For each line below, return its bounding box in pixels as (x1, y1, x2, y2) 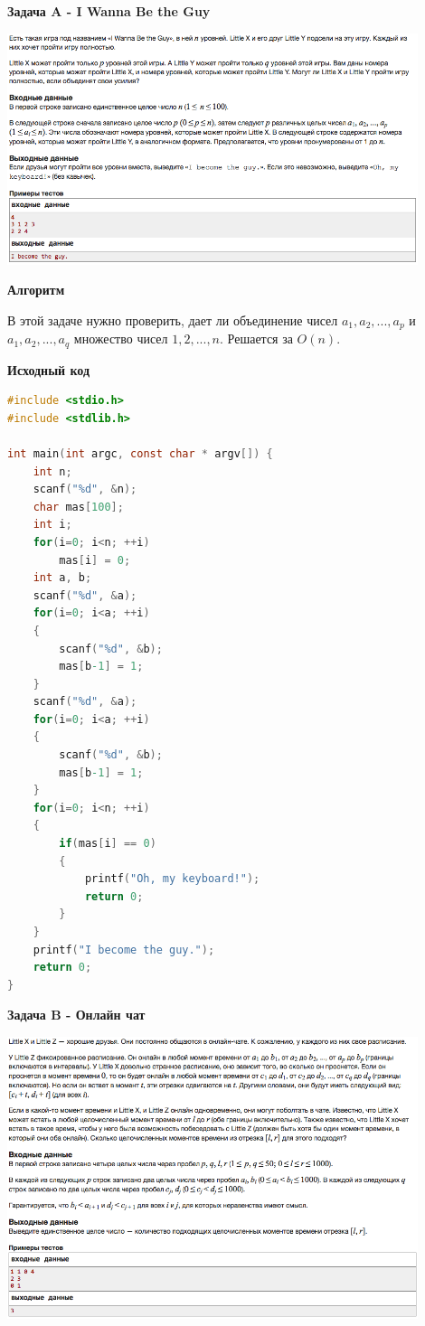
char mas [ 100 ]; (33, 500, 124, 513)
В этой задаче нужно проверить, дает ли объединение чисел (7, 310, 338, 329)
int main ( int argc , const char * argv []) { (7, 447, 273, 460)
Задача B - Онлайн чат (7, 1005, 146, 1024)
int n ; (33, 465, 72, 478)
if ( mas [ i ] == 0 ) (59, 837, 156, 851)
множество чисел (73, 329, 168, 348)
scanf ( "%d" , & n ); (33, 483, 137, 496)
